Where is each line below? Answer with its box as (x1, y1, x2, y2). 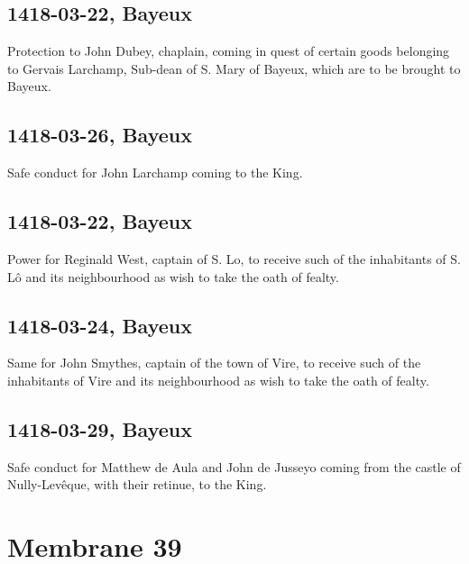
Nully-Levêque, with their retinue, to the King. (7, 475, 267, 494)
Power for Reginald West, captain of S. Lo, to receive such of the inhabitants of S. (7, 249, 461, 268)
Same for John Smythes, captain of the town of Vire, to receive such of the (7, 353, 421, 372)
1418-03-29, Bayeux (7, 414, 192, 442)
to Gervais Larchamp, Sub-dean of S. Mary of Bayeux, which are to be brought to (7, 59, 461, 77)
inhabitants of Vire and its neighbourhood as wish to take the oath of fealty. (7, 370, 429, 389)
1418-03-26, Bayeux (7, 121, 192, 149)
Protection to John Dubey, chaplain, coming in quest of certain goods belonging (7, 41, 450, 60)
